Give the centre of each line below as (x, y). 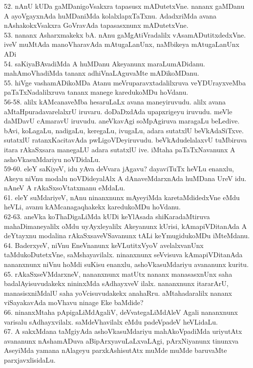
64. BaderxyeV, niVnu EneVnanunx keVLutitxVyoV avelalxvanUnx (104, 245)
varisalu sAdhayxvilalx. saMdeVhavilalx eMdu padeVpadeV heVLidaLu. (111, 321)
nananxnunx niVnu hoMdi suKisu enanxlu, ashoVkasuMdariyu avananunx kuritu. (126, 264)
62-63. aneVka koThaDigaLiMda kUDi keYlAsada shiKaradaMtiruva (107, 216)
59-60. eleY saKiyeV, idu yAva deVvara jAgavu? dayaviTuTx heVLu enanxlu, (119, 169)
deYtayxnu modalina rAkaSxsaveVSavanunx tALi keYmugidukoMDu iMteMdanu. (127, 235)
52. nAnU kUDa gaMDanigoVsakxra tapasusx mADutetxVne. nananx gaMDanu (124, 6)
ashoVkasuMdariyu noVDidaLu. (52, 159)
